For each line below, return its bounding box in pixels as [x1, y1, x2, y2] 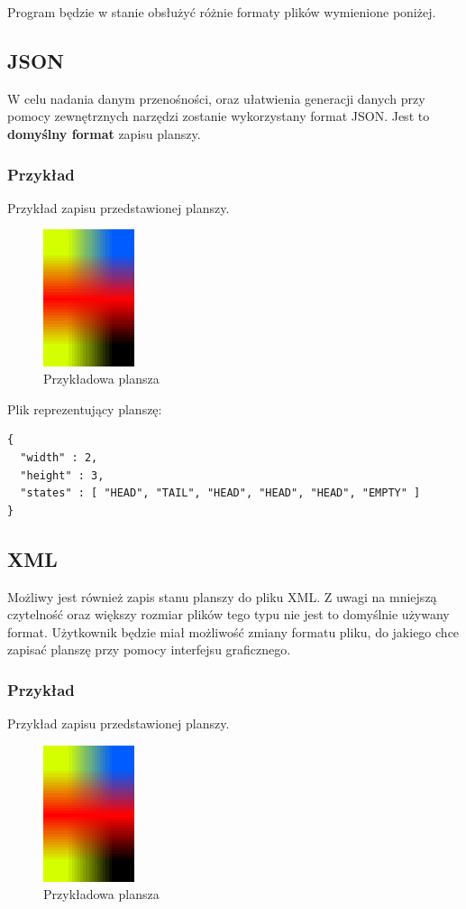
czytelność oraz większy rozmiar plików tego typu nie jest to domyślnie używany [7, 605, 450, 624]
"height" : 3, [20, 468, 105, 482]
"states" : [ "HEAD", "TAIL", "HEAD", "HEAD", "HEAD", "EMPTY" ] [20, 487, 421, 500]
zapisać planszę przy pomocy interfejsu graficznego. [7, 640, 291, 659]
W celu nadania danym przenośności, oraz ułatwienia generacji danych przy [7, 88, 425, 107]
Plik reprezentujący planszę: [7, 399, 162, 418]
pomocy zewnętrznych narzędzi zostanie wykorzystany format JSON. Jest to [7, 107, 430, 125]
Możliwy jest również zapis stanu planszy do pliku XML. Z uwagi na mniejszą [7, 587, 437, 606]
